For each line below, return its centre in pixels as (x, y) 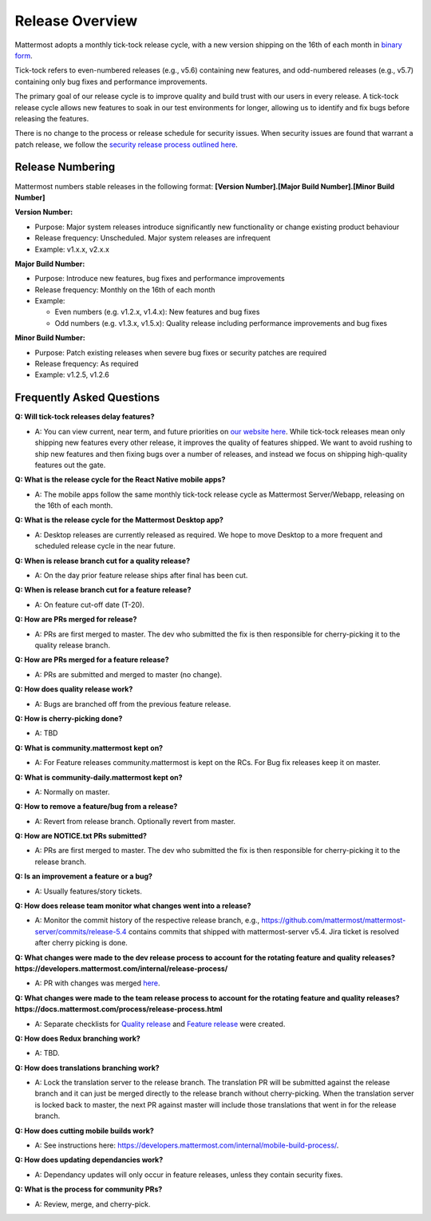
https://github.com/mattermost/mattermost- (334, 920)
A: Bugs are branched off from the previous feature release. (133, 704)
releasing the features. (52, 118)
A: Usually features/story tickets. (89, 891)
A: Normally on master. (72, 791)
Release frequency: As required (87, 364)
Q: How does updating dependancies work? (89, 1160)
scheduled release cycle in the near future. (105, 546)
